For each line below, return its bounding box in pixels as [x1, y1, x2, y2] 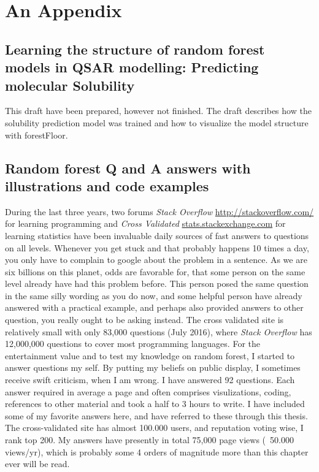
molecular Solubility [5, 75, 135, 94]
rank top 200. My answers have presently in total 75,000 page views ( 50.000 [5, 433, 294, 446]
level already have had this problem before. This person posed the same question [5, 277, 309, 290]
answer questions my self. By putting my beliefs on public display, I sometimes [5, 361, 301, 374]
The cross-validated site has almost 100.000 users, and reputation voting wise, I [5, 421, 304, 434]
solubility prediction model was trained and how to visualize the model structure [5, 116, 309, 129]
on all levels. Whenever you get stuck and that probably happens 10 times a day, [5, 241, 309, 254]
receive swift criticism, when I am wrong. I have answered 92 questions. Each [5, 373, 295, 386]
